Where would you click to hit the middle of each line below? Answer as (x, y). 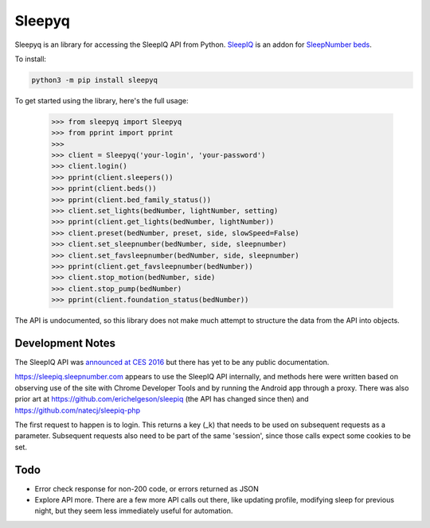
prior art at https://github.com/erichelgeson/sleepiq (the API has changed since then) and (162, 399)
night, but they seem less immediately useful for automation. (134, 511)
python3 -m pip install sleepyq (95, 80)
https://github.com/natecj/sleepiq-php (78, 410)
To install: (31, 59)
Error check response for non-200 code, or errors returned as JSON (147, 488)
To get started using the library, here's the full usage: (102, 100)
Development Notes (65, 343)
